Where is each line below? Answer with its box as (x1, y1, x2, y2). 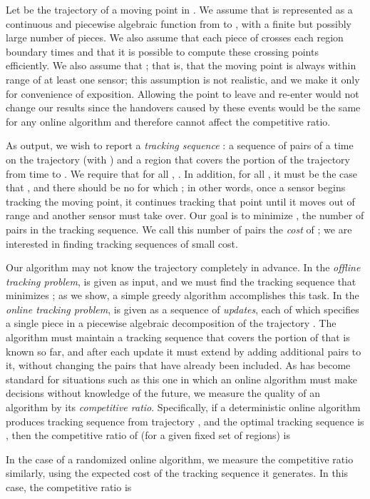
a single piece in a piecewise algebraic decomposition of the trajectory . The (6, 316, 336, 331)
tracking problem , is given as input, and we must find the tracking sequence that (6, 273, 356, 288)
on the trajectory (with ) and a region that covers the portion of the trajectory (6, 151, 350, 166)
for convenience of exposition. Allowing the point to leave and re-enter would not (6, 86, 359, 101)
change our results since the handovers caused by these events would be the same (6, 100, 361, 115)
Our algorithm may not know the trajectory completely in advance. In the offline (6, 260, 361, 275)
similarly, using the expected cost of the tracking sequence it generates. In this (6, 465, 349, 480)
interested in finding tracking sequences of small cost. (6, 236, 238, 251)
